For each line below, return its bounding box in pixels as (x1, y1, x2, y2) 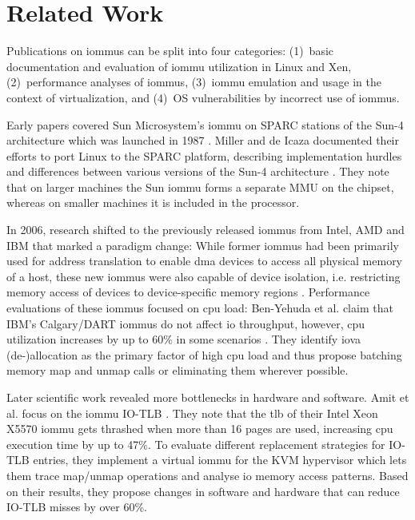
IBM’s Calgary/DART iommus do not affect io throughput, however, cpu (6, 315, 365, 331)
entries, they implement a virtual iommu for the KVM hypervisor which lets (33, 451, 407, 468)
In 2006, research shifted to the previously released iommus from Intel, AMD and (6, 221, 405, 238)
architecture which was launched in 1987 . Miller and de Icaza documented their (6, 132, 399, 149)
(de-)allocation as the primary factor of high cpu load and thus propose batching (6, 346, 402, 363)
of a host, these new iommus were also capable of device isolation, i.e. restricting (6, 268, 401, 284)
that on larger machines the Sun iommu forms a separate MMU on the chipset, (6, 178, 394, 195)
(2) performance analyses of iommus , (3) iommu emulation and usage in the (6, 73, 382, 90)
